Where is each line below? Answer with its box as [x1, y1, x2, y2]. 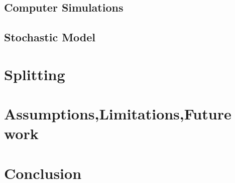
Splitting [4, 64, 65, 84]
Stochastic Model [4, 29, 96, 45]
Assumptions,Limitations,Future [4, 103, 231, 124]
